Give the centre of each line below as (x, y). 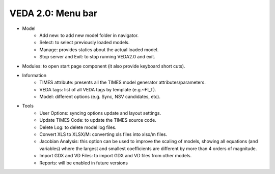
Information (34, 75)
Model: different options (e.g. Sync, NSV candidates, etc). (100, 97)
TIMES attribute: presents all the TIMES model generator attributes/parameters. (122, 82)
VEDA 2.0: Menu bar (53, 13)
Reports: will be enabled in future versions (84, 163)
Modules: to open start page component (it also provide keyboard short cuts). (104, 66)
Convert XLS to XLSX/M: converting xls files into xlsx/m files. (103, 134)
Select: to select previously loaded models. (85, 43)
